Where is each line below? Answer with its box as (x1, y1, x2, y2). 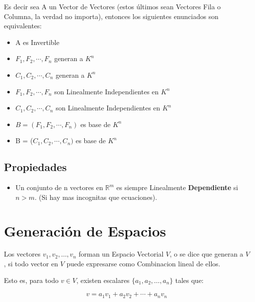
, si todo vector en (4, 259, 58, 269)
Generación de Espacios (4, 220, 166, 240)
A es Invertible (15, 37, 59, 47)
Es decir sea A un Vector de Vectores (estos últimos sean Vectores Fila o (4, 1, 221, 11)
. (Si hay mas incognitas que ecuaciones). (35, 192, 157, 202)
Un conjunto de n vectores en (15, 182, 103, 193)
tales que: (175, 275, 204, 285)
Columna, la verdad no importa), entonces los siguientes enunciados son (4, 11, 218, 21)
